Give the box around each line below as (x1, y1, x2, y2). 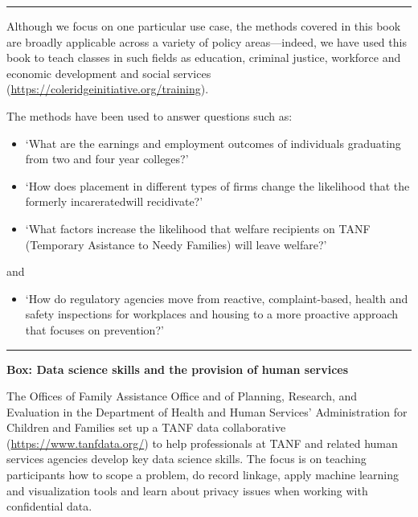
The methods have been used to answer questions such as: (6, 107, 293, 124)
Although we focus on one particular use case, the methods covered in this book (6, 18, 401, 34)
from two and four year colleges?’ (25, 150, 189, 167)
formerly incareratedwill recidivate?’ (25, 193, 203, 210)
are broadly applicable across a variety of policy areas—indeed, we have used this (6, 33, 407, 50)
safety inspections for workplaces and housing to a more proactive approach (25, 306, 399, 322)
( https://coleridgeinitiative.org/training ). (6, 80, 209, 97)
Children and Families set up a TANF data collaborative (6, 419, 286, 436)
